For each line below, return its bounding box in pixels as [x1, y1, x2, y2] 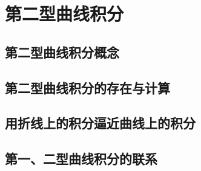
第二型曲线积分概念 [5, 42, 119, 61]
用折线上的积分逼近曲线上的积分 [5, 114, 196, 132]
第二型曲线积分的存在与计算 [5, 78, 170, 97]
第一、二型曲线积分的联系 [5, 149, 157, 168]
